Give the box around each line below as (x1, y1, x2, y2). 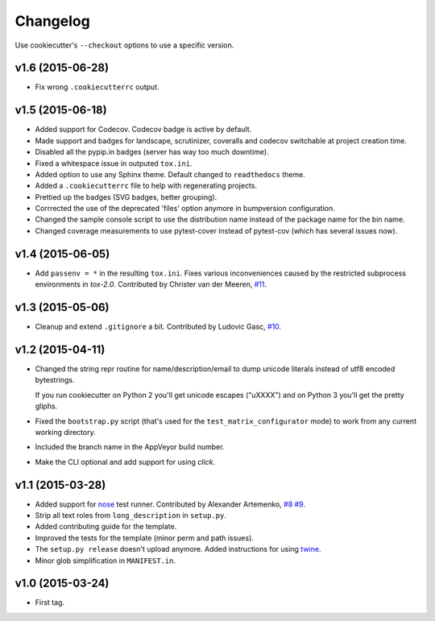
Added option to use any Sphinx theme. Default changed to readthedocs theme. (35, 169, 305, 179)
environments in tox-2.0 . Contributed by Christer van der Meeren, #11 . (35, 279, 267, 289)
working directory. (35, 427, 96, 437)
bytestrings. (35, 375, 76, 385)
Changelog (14, 12, 90, 30)
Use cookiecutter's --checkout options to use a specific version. (14, 40, 234, 50)
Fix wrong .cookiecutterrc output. (35, 82, 160, 92)
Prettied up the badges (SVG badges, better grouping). (35, 192, 217, 201)
